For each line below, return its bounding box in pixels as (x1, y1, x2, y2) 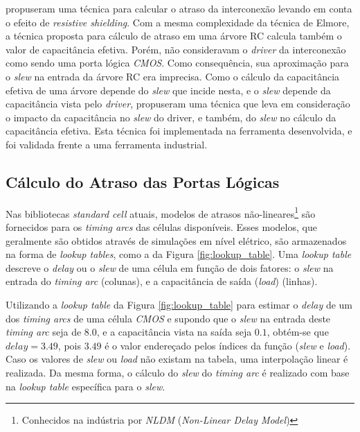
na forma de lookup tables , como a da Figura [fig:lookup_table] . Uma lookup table (6, 247, 352, 261)
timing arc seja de (6, 325, 82, 339)
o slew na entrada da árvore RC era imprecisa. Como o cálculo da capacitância (6, 69, 340, 83)
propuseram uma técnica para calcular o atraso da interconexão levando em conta (6, 1, 352, 15)
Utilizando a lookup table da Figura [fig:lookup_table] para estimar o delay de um (6, 297, 352, 311)
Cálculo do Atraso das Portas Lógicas (6, 171, 280, 192)
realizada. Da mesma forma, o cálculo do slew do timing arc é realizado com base (6, 365, 350, 379)
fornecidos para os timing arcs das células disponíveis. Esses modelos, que (6, 219, 317, 234)
